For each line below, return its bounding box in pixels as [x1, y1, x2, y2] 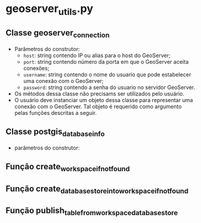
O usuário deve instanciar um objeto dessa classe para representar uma [14, 96, 193, 103]
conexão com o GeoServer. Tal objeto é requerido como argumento [14, 103, 182, 110]
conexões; [23, 64, 49, 72]
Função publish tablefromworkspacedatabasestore [5, 206, 178, 218]
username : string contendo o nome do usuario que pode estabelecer [23, 71, 191, 78]
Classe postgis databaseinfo [5, 127, 105, 138]
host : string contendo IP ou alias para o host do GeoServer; [23, 52, 171, 59]
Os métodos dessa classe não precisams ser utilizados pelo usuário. [14, 90, 185, 97]
